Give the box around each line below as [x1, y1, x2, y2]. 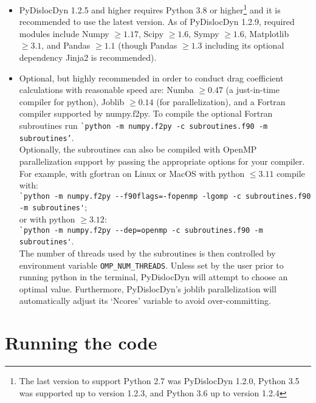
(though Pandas [118, 39, 177, 52]
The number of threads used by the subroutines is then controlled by [19, 246, 276, 259]
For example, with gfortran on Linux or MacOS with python [19, 167, 245, 179]
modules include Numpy [19, 27, 109, 40]
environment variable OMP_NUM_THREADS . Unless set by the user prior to [19, 258, 284, 271]
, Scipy [138, 27, 164, 40]
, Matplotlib [244, 27, 289, 40]
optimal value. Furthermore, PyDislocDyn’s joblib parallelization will [19, 282, 276, 295]
